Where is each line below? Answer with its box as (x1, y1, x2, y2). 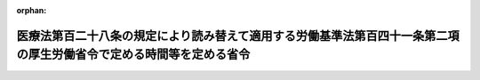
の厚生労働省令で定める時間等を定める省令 (16, 47, 251, 62)
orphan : (16, 5, 47, 15)
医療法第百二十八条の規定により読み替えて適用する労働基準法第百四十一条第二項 (16, 28, 460, 44)
